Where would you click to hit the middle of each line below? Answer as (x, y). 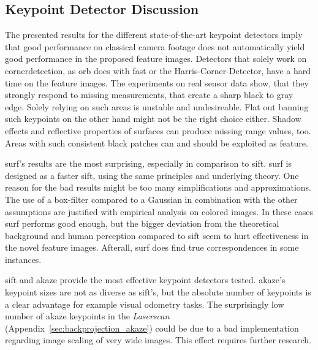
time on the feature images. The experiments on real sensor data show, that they (157, 82)
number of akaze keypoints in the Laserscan (87, 316)
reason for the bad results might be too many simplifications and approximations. (158, 187)
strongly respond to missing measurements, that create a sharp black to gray (149, 95)
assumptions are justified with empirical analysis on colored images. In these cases (159, 211)
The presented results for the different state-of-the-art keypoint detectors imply (154, 35)
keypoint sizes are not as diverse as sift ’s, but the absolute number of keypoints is (158, 292)
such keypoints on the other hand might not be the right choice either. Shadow (153, 119)
